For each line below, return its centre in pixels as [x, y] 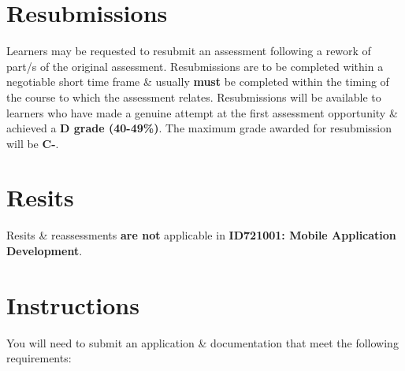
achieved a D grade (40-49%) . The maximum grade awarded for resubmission [199, 128]
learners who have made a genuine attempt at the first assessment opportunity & [202, 112]
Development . [45, 250]
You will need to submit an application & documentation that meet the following [202, 342]
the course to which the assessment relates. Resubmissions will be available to [194, 96]
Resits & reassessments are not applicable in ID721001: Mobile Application [201, 235]
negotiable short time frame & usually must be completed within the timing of [198, 82]
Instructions [73, 304]
